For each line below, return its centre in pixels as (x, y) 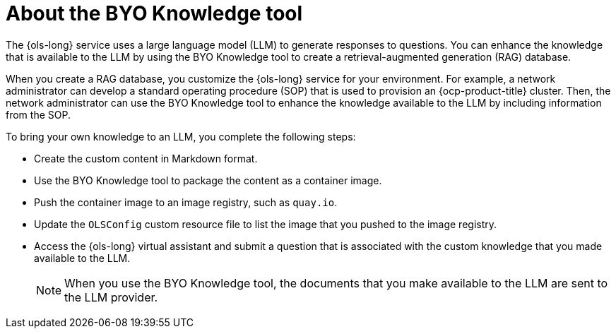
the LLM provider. (111, 297)
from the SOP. (38, 114)
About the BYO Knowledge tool (154, 13)
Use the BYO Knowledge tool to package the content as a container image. (208, 180)
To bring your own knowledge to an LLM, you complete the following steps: (181, 136)
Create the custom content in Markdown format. (146, 158)
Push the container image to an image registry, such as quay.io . (186, 202)
